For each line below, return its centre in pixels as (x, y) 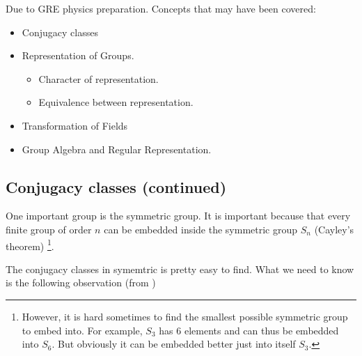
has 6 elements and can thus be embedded (249, 330)
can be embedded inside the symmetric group (201, 229)
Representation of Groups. (78, 55)
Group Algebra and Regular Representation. (117, 149)
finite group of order (49, 229)
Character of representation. (99, 78)
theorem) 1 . (30, 245)
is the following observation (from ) (81, 283)
